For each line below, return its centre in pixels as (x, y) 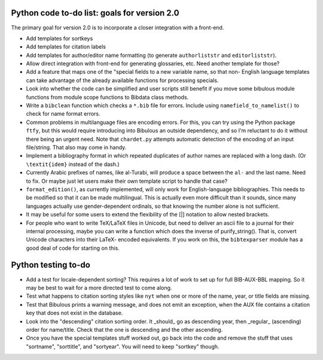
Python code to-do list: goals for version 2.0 (95, 13)
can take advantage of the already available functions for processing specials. (122, 80)
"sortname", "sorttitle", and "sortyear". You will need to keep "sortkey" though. (123, 346)
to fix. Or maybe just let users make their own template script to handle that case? (127, 181)
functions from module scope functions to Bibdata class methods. (107, 97)
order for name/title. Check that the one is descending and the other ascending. (124, 329)
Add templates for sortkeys (60, 38)
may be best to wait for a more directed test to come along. (99, 288)
